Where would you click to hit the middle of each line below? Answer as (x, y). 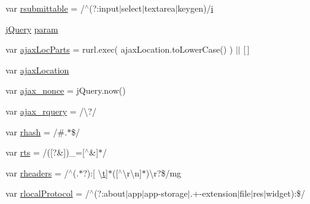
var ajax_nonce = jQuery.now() (66, 90)
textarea (160, 8)
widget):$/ (286, 193)
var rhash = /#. (37, 131)
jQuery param (32, 28)
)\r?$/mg (164, 172)
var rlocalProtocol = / (48, 193)
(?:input (104, 8)
